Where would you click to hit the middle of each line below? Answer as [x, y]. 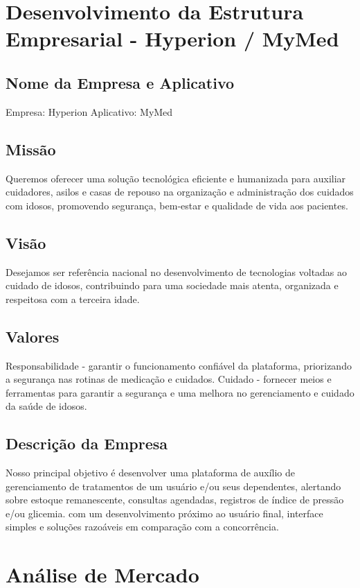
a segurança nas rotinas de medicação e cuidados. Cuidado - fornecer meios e [169, 379]
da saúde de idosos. [46, 406]
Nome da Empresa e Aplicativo [120, 82]
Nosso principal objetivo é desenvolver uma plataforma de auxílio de [151, 473]
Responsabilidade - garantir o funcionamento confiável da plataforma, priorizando [179, 365]
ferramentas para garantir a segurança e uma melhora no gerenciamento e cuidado [180, 392]
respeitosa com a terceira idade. [73, 299]
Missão [31, 149]
